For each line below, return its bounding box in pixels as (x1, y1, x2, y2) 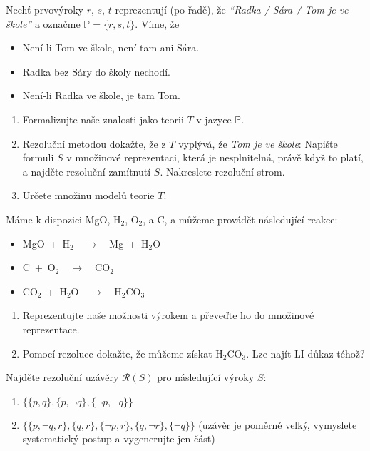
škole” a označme (6, 16, 81, 31)
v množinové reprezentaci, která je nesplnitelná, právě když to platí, (66, 150, 364, 165)
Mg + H (109, 235, 149, 250)
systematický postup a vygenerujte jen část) (22, 431, 215, 446)
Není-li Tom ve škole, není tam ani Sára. (22, 40, 200, 55)
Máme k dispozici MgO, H (6, 211, 121, 226)
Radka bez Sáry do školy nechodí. (22, 64, 171, 78)
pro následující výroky (157, 370, 255, 385)
